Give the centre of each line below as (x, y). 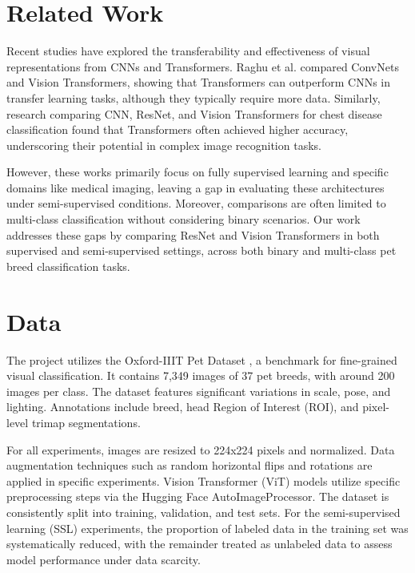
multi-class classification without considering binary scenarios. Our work (184, 219)
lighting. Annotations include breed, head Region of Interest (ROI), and (183, 407)
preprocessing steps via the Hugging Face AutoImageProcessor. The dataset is (198, 496)
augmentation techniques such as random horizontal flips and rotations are (190, 465)
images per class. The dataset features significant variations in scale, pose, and (199, 391)
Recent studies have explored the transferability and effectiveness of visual (188, 51)
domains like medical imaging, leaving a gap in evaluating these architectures (196, 187)
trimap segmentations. (86, 422)
